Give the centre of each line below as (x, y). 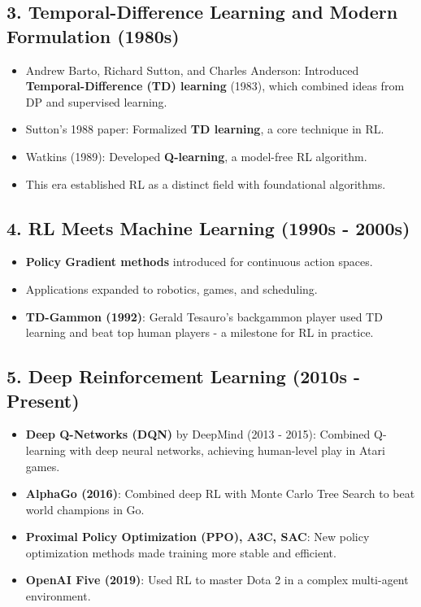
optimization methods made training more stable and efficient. (181, 552)
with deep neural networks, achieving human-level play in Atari (227, 450)
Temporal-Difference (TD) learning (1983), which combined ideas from (215, 86)
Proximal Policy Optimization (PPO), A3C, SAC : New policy (197, 537)
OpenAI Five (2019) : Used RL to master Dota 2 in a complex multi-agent (217, 580)
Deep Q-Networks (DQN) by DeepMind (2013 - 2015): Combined (198, 434)
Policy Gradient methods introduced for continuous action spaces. (199, 262)
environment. (58, 596)
